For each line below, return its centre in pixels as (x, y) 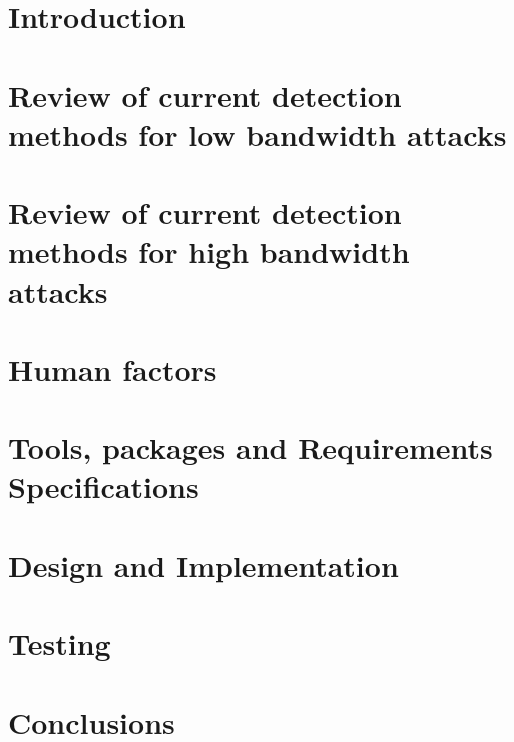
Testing (59, 643)
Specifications (103, 486)
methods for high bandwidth (209, 251)
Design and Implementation (203, 564)
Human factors (112, 368)
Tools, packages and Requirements (250, 447)
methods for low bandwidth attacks (257, 133)
